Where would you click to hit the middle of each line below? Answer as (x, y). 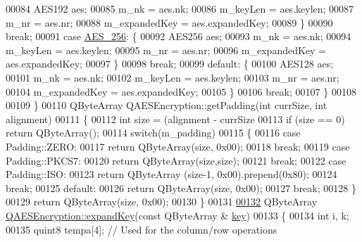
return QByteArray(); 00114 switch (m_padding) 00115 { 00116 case (153, 133)
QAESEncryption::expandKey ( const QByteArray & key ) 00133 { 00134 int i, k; (177, 215)
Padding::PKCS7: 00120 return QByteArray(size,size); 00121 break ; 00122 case (176, 160)
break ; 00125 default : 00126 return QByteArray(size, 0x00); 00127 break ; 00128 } (181, 187)
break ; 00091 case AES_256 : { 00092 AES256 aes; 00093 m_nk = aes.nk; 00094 (179, 36)
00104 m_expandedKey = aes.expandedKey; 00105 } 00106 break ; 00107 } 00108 (181, 91)
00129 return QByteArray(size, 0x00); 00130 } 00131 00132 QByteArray (162, 202)
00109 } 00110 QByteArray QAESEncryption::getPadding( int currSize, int (167, 105)
